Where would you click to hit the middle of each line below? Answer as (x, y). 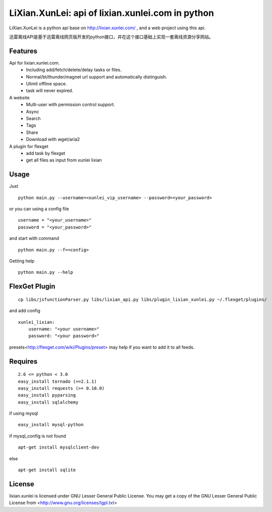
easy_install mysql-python (51, 425)
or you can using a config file (39, 209)
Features (23, 51)
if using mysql (24, 413)
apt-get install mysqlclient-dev (59, 447)
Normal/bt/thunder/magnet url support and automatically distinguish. (97, 76)
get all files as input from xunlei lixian (64, 160)
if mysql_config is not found (38, 436)
